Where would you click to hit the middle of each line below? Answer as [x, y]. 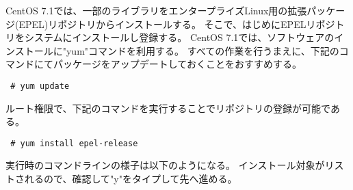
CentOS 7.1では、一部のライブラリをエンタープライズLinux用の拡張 [156, 10]
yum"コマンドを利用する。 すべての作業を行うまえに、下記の [202, 50]
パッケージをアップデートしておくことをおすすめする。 [177, 64]
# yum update [40, 86]
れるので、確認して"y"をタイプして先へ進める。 [131, 179]
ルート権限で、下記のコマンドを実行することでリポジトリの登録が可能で [168, 108]
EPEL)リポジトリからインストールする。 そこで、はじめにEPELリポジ [177, 24]
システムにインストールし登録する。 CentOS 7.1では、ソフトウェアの [179, 37]
